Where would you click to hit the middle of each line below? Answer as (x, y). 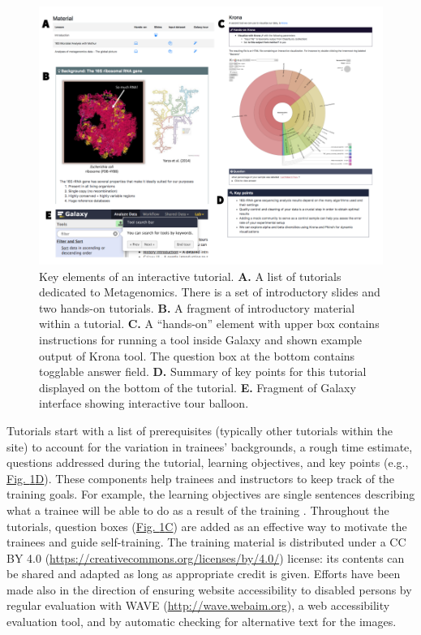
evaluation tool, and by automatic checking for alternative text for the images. (202, 622)
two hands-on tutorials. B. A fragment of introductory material (197, 307)
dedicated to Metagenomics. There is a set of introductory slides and (210, 292)
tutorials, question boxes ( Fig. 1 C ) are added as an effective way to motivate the (207, 526)
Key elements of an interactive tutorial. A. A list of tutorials (190, 276)
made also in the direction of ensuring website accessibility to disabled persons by (209, 589)
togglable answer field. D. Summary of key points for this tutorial (203, 371)
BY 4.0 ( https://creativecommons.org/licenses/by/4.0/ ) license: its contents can (206, 557)
